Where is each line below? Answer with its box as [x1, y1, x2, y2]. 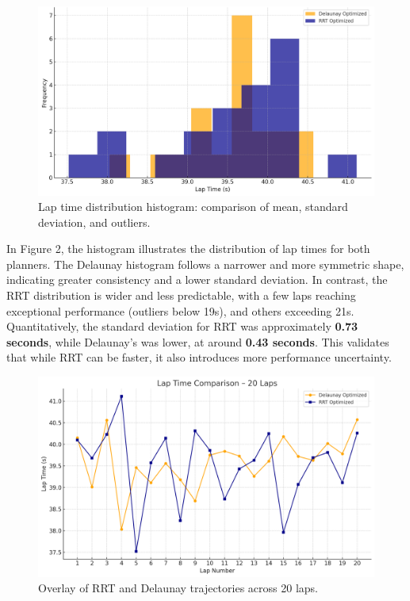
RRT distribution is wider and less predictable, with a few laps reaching [6, 287, 356, 304]
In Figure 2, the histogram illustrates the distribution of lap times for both [6, 240, 370, 257]
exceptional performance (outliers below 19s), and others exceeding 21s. [6, 302, 354, 319]
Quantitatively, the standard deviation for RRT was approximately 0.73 [6, 318, 358, 335]
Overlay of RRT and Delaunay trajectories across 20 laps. [38, 580, 318, 596]
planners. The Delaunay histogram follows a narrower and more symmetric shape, [6, 255, 404, 272]
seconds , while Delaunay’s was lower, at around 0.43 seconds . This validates [6, 333, 389, 350]
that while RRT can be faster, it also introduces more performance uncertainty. [6, 349, 392, 366]
